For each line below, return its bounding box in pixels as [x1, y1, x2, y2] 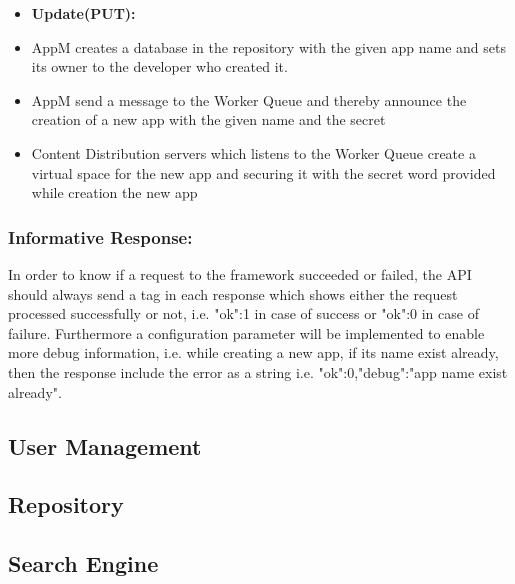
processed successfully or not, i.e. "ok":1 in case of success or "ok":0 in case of [8, 303, 479, 324]
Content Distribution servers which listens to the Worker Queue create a [31, 142, 476, 163]
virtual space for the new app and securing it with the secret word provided [31, 162, 496, 183]
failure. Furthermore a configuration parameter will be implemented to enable [8, 322, 485, 343]
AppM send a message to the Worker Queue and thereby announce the [31, 89, 467, 110]
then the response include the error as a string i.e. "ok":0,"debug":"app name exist [8, 361, 508, 382]
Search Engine [8, 548, 159, 579]
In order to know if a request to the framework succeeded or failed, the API [8, 263, 472, 284]
